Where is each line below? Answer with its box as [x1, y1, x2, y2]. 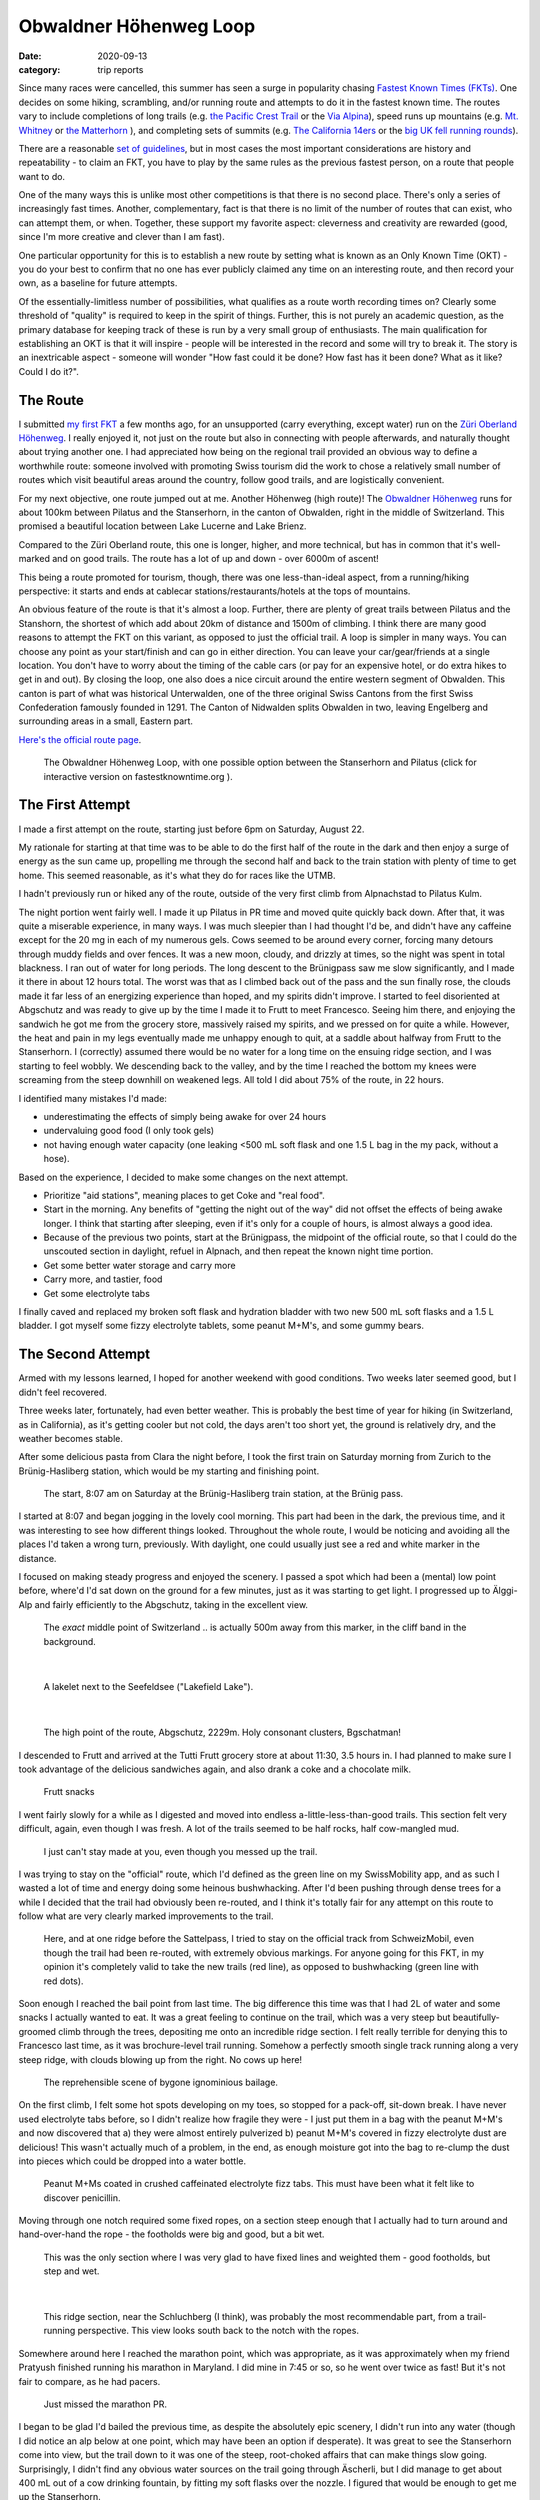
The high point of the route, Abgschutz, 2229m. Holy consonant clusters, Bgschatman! [43, 1726, 402, 1739]
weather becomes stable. [18, 1432, 124, 1444]
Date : [18, 50, 42, 62]
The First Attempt [18, 796, 131, 814]
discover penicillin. [43, 2191, 121, 2204]
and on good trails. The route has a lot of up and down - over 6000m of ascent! [51, 553, 379, 565]
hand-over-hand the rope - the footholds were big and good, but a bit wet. [18, 2228, 325, 2240]
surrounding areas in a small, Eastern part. [18, 715, 194, 727]
